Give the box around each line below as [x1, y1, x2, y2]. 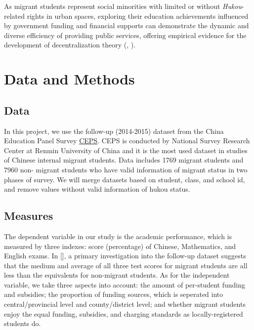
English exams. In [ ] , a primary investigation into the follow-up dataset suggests [4, 250, 246, 261]
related [4, 10, 25, 21]
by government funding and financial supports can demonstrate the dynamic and [4, 20, 249, 31]
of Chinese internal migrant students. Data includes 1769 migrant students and [4, 155, 244, 165]
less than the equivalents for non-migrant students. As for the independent [4, 270, 230, 280]
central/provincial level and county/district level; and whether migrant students [4, 299, 246, 309]
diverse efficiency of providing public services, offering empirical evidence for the [4, 30, 247, 40]
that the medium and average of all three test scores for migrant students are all [4, 260, 248, 270]
